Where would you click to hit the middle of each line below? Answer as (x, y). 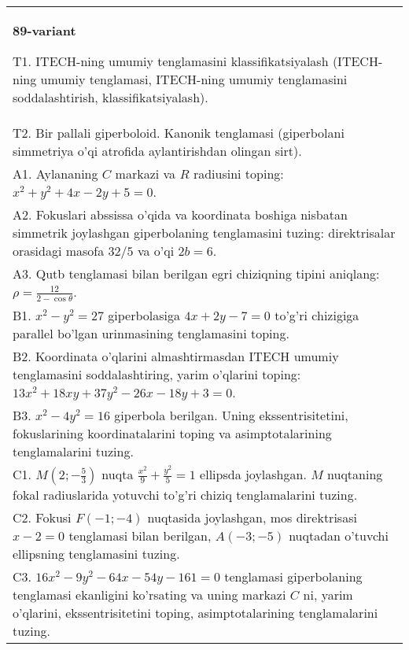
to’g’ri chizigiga (317, 315)
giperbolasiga (144, 315)
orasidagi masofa (59, 251)
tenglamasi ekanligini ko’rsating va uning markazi (149, 594)
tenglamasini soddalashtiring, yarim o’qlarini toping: (157, 374)
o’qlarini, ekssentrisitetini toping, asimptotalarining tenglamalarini (195, 612)
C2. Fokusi (42, 517)
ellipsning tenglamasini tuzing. (96, 553)
